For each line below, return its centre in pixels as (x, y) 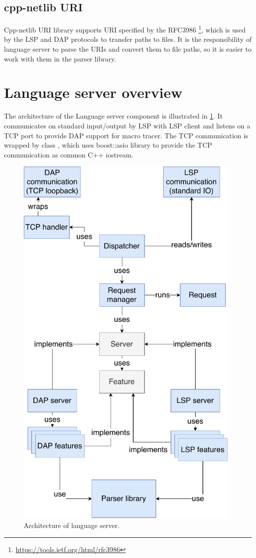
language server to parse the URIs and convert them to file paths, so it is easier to (128, 49)
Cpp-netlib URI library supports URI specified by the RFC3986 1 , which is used (125, 29)
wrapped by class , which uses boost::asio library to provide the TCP (108, 145)
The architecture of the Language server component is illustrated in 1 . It (114, 116)
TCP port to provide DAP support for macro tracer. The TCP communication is (126, 135)
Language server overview (93, 92)
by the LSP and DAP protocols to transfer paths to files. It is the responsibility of (128, 39)
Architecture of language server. (72, 525)
